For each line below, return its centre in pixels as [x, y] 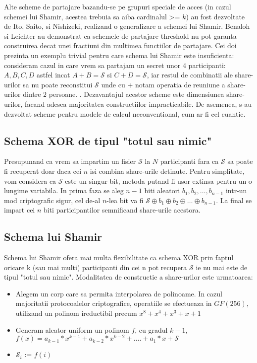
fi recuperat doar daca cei [43, 171]
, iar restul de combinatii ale [190, 75]
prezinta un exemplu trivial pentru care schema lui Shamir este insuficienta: [119, 55]
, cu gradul [151, 329]
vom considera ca [30, 181]
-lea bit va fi [125, 200]
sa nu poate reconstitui [58, 84]
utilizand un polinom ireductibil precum [76, 313]
